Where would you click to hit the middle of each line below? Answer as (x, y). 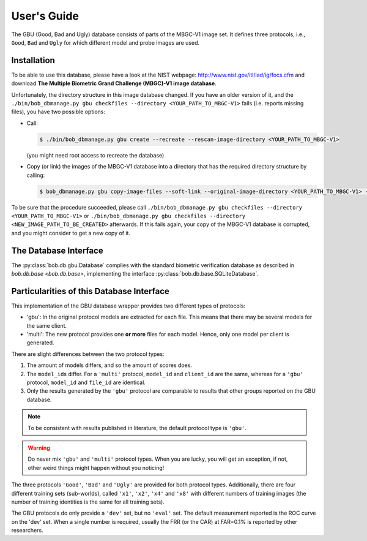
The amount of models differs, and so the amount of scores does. (109, 365)
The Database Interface (57, 250)
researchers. (27, 531)
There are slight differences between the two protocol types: (88, 354)
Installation (33, 60)
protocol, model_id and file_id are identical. (86, 382)
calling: (36, 175)
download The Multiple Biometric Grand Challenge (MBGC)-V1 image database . (114, 83)
